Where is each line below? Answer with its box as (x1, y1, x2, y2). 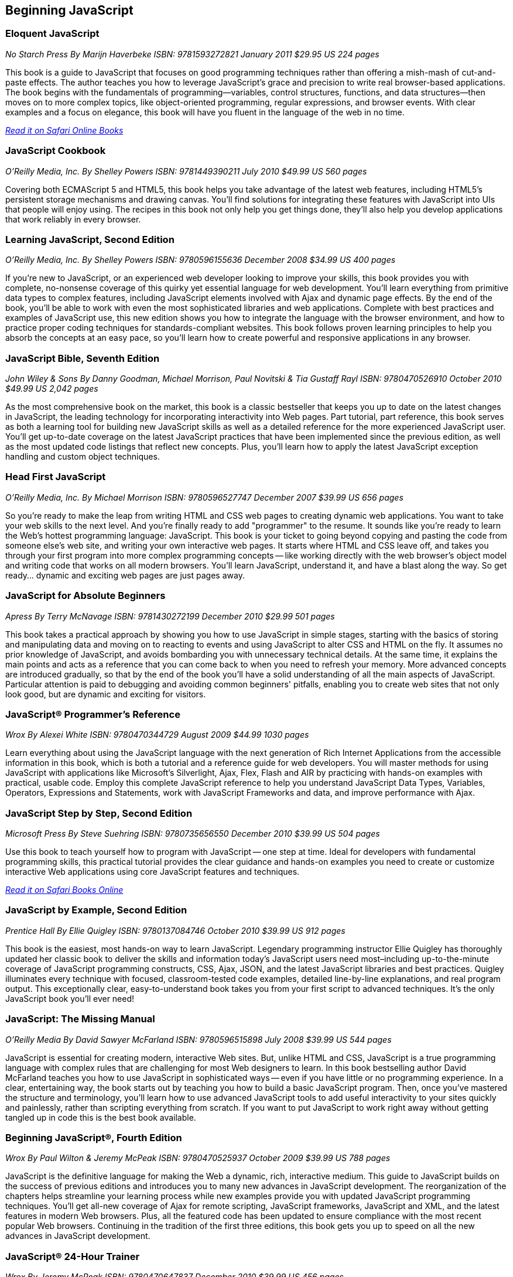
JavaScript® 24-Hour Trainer (5, 1250, 140, 1262)
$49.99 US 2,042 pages (5, 384, 98, 394)
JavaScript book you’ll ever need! (5, 993, 135, 1004)
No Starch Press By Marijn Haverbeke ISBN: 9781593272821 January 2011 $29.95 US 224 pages (5, 49, 379, 59)
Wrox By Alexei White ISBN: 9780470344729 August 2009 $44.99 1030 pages (5, 730, 309, 740)
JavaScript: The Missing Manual (5, 1013, 155, 1025)
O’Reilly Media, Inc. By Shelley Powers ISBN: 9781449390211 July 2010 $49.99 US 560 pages (5, 166, 367, 176)
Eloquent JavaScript (5, 28, 100, 40)
